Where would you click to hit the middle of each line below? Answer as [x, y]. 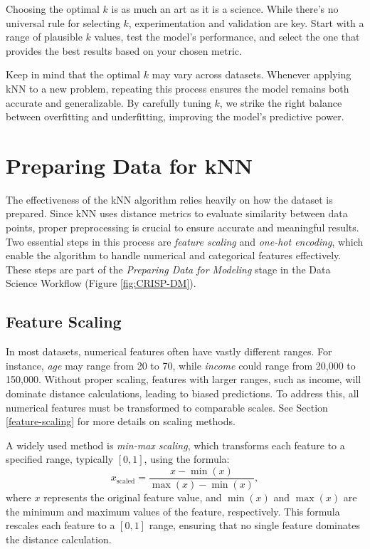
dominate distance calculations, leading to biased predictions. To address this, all [183, 393]
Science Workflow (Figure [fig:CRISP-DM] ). [101, 283]
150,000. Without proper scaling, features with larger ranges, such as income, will [184, 379]
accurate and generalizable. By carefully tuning [109, 102]
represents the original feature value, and [133, 497]
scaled [126, 481]
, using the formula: [187, 459]
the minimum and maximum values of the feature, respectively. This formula [173, 511]
